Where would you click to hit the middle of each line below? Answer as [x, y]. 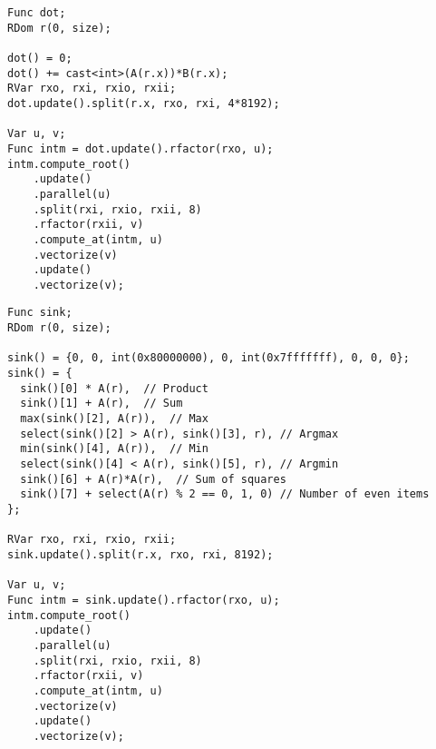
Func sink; [40, 313]
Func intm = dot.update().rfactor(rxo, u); [140, 148]
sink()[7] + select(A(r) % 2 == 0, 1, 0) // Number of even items [225, 494]
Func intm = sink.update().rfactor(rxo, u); [144, 600]
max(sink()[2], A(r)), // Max [114, 419]
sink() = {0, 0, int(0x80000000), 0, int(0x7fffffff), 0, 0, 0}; [208, 358]
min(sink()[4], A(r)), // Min [114, 449]
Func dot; [37, 13]
